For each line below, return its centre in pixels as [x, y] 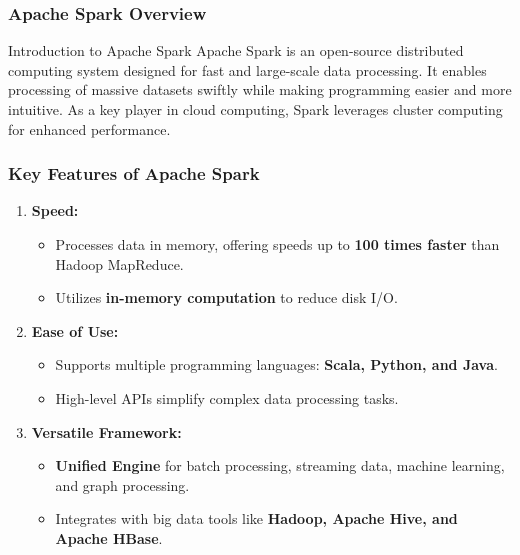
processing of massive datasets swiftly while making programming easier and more [260, 89]
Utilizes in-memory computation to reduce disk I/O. [226, 297]
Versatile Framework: [106, 431]
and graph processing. [122, 484]
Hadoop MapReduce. [119, 263]
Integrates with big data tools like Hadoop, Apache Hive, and [256, 518]
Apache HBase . [109, 537]
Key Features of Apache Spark [134, 173]
